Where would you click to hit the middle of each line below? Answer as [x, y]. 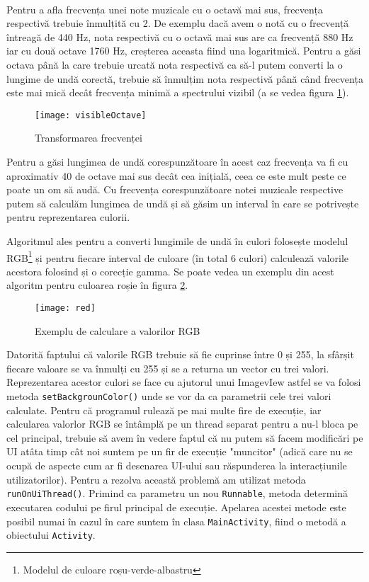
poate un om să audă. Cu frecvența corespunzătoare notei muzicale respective [175, 189]
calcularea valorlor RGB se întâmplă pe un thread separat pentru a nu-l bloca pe [182, 424]
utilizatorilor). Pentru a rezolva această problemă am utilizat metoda [156, 479]
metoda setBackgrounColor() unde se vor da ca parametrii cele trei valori [169, 396]
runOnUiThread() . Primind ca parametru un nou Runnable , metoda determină [177, 493]
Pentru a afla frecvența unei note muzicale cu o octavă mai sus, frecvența [165, 9]
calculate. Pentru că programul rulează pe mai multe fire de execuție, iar [164, 410]
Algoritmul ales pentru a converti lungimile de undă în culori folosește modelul [177, 240]
